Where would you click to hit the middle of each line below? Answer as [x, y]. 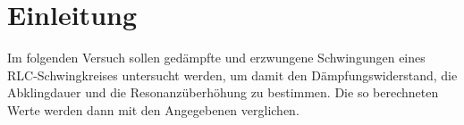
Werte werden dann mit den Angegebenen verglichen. [153, 109]
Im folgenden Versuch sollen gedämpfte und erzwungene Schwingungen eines [216, 58]
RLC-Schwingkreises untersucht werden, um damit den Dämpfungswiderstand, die [232, 75]
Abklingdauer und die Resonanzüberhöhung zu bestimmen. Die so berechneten [223, 92]
